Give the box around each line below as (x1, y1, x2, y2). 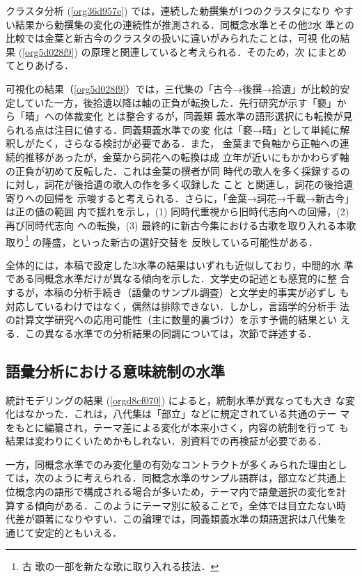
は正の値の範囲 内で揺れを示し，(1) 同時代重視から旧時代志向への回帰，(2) (6, 204, 349, 219)
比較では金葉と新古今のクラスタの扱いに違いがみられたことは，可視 (6, 31, 317, 45)
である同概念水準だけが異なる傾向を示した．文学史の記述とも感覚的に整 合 (6, 271, 350, 286)
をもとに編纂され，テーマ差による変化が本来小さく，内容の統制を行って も (6, 420, 349, 434)
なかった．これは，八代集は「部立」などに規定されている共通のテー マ (24, 406, 350, 421)
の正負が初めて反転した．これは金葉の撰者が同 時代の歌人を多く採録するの (6, 163, 350, 178)
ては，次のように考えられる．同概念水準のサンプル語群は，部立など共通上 (6, 470, 347, 485)
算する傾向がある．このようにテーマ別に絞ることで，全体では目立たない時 (6, 498, 347, 512)
